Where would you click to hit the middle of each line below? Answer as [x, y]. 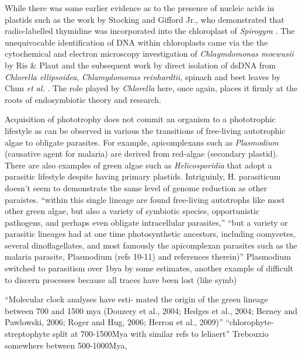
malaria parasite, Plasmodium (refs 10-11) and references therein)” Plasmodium [148, 256]
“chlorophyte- [250, 322]
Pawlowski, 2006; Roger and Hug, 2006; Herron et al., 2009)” [114, 322]
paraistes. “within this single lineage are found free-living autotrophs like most [145, 199]
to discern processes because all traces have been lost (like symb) [121, 279]
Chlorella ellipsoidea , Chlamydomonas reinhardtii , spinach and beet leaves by [143, 76]
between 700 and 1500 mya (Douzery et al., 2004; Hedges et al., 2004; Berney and [151, 310]
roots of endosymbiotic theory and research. [83, 99]
